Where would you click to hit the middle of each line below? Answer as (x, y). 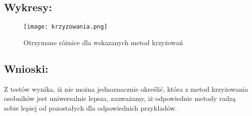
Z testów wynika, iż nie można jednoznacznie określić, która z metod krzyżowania (126, 89)
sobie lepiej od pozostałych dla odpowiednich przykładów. (91, 108)
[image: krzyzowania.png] (65, 27)
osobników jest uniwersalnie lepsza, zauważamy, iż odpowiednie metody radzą (120, 98)
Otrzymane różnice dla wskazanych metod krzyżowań (103, 42)
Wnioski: (26, 68)
